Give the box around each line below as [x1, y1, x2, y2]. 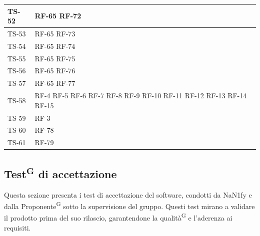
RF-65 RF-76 [34, 65, 75, 76]
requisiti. [4, 222, 31, 233]
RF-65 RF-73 [34, 28, 75, 38]
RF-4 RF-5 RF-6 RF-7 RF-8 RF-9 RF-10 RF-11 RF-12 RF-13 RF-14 [34, 90, 247, 101]
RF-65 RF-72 [34, 10, 81, 21]
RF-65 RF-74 [34, 40, 75, 51]
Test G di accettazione [4, 164, 117, 181]
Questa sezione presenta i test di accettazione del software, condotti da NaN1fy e [4, 189, 252, 200]
